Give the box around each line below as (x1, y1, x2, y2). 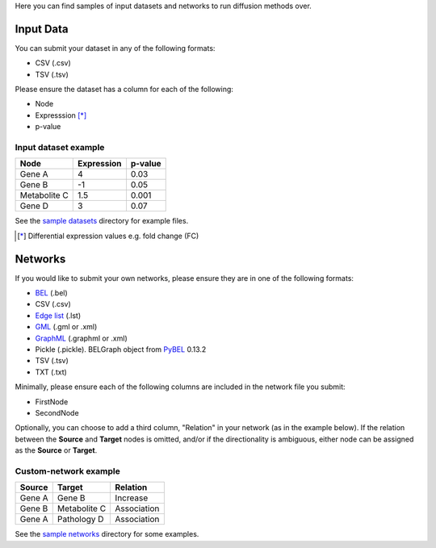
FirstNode (35, 396, 69, 407)
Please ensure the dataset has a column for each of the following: (15, 85, 234, 94)
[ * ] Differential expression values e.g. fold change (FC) (17, 231, 199, 241)
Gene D (19, 200, 48, 211)
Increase (115, 492, 149, 504)
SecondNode (35, 408, 80, 417)
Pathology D (57, 513, 104, 525)
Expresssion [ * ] (35, 110, 87, 120)
